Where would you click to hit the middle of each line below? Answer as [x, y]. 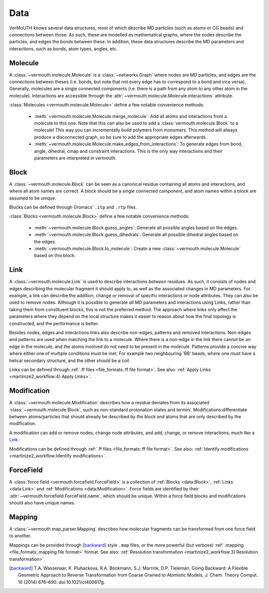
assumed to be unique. [33, 198]
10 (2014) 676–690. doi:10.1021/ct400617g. [62, 582]
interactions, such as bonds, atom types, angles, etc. [64, 49]
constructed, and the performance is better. [54, 323]
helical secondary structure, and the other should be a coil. [70, 360]
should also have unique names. [42, 503]
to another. [20, 536]
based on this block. [55, 255]
